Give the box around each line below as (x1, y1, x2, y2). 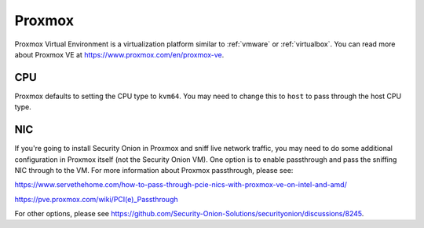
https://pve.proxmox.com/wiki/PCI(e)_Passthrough (14, 194, 178, 204)
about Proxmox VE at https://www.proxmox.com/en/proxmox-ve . (14, 50, 225, 59)
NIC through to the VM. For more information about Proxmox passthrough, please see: (14, 165, 294, 175)
